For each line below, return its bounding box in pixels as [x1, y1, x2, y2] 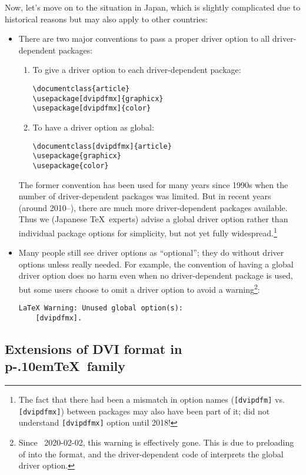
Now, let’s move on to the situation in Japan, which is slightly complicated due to [5, 1, 301, 13]
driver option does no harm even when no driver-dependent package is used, [18, 269, 293, 282]
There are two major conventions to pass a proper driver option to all [18, 32, 270, 45]
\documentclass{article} [32, 84, 130, 93]
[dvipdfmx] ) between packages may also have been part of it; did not [18, 404, 270, 417]
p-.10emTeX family [5, 357, 126, 375]
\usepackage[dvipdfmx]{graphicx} [32, 94, 164, 103]
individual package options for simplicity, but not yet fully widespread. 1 [18, 225, 277, 239]
